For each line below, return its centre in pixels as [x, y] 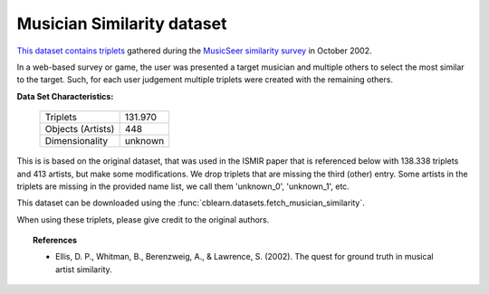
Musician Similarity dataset [122, 24]
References [55, 241]
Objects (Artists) [80, 129]
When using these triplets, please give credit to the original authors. [143, 219]
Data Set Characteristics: [65, 96]
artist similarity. [84, 269]
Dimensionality [77, 141]
